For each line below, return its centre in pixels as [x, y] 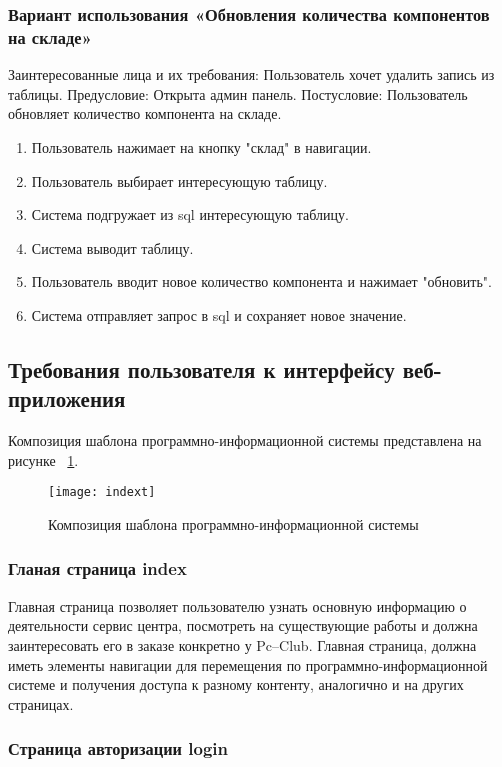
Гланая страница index [97, 568]
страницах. [41, 703]
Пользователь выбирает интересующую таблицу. [179, 180]
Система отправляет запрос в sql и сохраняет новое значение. [219, 314]
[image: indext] [102, 492]
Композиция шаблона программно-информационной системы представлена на [245, 440]
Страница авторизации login [118, 748]
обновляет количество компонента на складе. [145, 113]
